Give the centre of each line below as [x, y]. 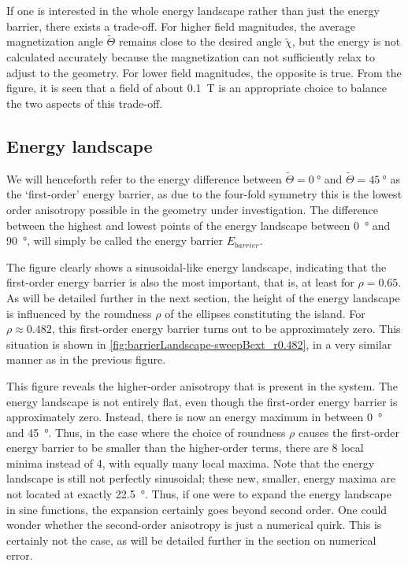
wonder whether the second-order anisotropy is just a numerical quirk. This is [194, 525]
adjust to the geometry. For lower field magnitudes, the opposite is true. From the [204, 72]
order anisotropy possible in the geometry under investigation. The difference [192, 209]
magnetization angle [55, 41]
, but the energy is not [346, 41]
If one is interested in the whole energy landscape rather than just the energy [193, 10]
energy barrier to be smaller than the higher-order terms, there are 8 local [185, 448]
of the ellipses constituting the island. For [265, 313]
